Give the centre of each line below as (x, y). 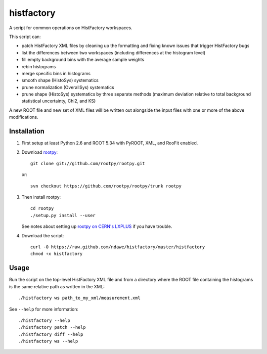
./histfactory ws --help (48, 341)
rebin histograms (39, 66)
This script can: (25, 37)
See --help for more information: (44, 309)
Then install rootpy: (41, 197)
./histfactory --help (44, 320)
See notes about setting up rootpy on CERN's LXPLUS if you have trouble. (97, 226)
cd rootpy (42, 208)
